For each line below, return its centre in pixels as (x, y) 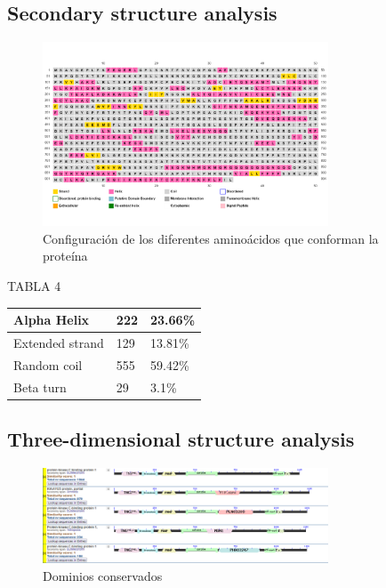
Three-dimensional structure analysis (181, 439)
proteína (65, 256)
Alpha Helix (52, 320)
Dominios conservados (103, 575)
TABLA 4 (34, 286)
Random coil (48, 364)
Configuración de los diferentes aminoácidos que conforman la (211, 238)
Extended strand (59, 342)
